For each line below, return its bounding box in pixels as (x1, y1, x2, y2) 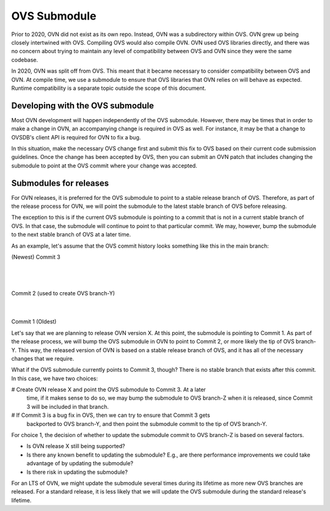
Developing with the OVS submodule (11, 100, 154, 111)
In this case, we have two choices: (11, 375, 98, 382)
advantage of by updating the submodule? (26, 460, 134, 467)
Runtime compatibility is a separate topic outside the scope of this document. (11, 84, 207, 92)
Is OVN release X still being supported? (26, 443, 125, 450)
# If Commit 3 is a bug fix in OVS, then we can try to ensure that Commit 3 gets (11, 411, 210, 419)
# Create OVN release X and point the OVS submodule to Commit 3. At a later (11, 386, 206, 394)
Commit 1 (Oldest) (11, 318, 57, 325)
